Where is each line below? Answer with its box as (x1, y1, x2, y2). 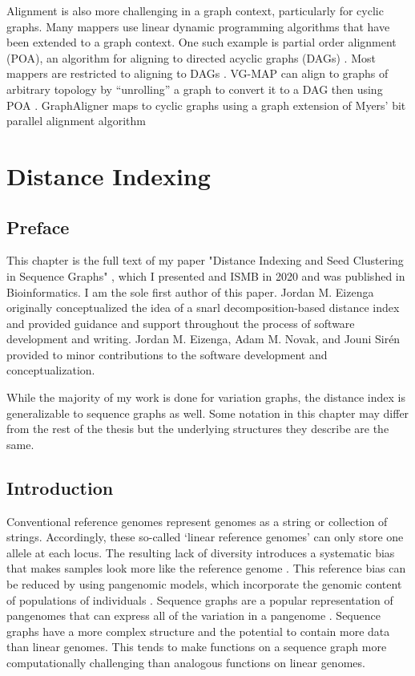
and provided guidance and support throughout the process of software (6, 314, 355, 331)
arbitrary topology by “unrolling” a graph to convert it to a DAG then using (6, 80, 383, 97)
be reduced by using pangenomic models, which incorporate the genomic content (6, 576, 402, 593)
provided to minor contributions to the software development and (6, 346, 328, 362)
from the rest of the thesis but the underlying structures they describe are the (6, 420, 389, 437)
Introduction (6, 475, 114, 500)
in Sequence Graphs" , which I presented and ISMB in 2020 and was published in (6, 267, 405, 284)
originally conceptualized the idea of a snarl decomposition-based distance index (6, 299, 400, 316)
